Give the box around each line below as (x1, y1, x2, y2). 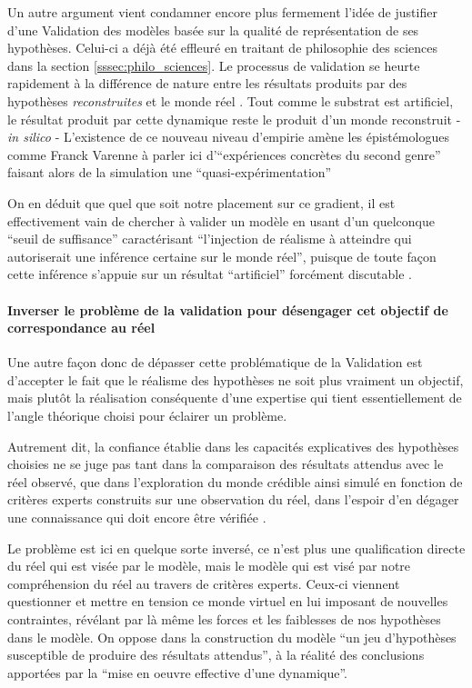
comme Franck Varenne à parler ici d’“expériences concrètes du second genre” (7, 145, 441, 164)
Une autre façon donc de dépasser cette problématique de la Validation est (7, 353, 423, 372)
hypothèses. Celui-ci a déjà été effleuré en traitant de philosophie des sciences (7, 38, 437, 57)
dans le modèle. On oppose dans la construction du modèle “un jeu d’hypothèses (7, 627, 457, 646)
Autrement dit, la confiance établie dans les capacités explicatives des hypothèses (7, 436, 459, 455)
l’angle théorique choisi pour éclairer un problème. (7, 406, 287, 425)
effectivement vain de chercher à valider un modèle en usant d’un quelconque (7, 211, 435, 230)
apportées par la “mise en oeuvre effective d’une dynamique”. (7, 663, 347, 682)
